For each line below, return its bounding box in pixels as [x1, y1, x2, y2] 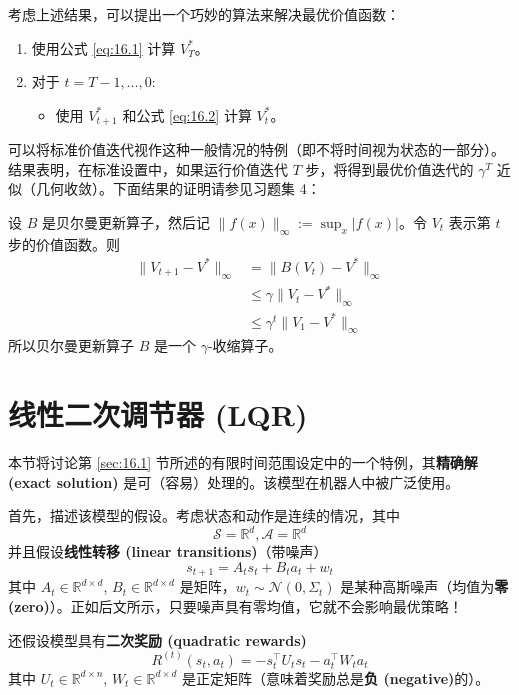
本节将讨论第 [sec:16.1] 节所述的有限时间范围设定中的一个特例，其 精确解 [8, 452, 478, 473]
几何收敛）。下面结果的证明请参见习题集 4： [35, 178, 321, 199]
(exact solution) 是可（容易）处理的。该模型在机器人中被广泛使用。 [8, 471, 460, 492]
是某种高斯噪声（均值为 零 [340, 576, 509, 597]
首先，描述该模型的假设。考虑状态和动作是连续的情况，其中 [8, 505, 400, 526]
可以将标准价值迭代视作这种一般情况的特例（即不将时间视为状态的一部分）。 [8, 139, 505, 160]
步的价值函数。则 [8, 233, 120, 254]
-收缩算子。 [207, 335, 283, 356]
